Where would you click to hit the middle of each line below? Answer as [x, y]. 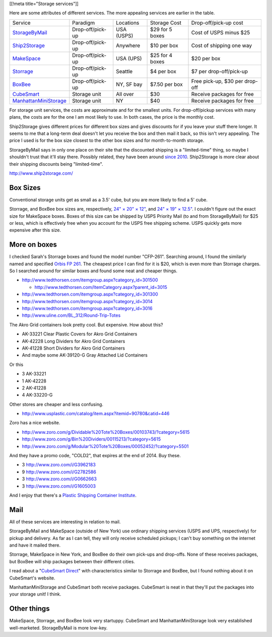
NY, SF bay [129, 84]
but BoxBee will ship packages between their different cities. [72, 561]
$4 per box [163, 71]
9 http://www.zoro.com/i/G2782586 [59, 472]
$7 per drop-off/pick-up [220, 71]
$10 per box [164, 45]
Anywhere [128, 45]
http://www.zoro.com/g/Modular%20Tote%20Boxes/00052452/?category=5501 [105, 446]
